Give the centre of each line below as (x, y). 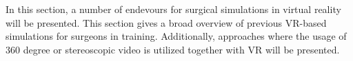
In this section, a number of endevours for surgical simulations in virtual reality (173, 9)
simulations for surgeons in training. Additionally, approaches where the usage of (176, 36)
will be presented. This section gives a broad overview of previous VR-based (166, 22)
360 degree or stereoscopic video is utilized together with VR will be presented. (173, 49)
